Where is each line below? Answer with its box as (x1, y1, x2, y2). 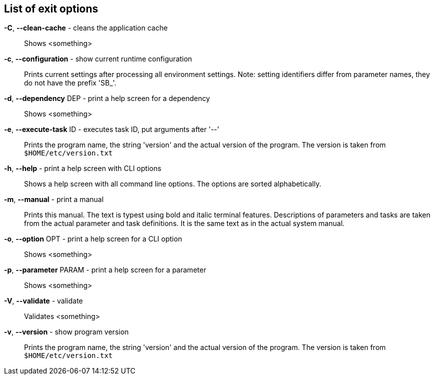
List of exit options (4, 2, 99, 15)
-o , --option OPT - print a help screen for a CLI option (4, 234, 182, 243)
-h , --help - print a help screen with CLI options (4, 164, 162, 173)
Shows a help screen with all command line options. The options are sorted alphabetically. (24, 179, 321, 188)
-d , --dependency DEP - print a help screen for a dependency (4, 94, 210, 103)
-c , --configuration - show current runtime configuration (4, 54, 192, 63)
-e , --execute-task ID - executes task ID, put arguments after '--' (4, 125, 219, 134)
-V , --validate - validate (4, 296, 83, 305)
